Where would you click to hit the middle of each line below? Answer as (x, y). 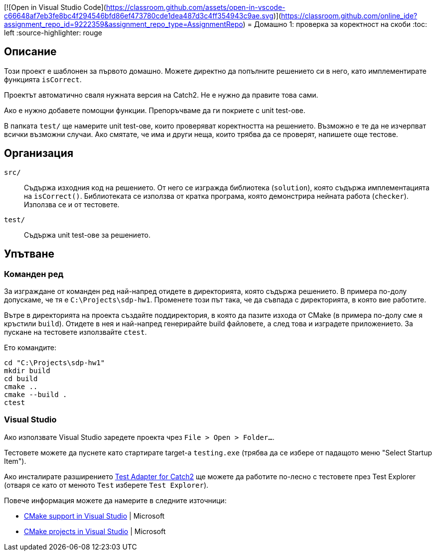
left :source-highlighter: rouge (53, 33)
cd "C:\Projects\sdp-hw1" (55, 362)
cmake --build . (36, 394)
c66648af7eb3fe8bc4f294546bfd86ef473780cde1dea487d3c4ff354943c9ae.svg (139, 16)
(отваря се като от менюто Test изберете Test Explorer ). (106, 485)
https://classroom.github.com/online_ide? (349, 16)
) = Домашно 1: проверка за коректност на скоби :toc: (335, 24)
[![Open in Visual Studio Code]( (55, 7)
